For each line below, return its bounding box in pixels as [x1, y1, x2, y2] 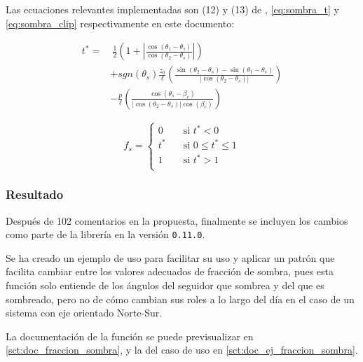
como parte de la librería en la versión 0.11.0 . [6, 227, 205, 242]
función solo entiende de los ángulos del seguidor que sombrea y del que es [6, 278, 324, 293]
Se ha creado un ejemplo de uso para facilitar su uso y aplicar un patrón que [6, 250, 335, 265]
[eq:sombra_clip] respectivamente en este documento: [6, 15, 235, 30]
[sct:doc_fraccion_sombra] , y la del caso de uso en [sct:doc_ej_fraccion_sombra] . [6, 342, 358, 357]
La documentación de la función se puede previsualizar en [6, 328, 254, 343]
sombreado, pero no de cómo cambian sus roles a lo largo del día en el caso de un [6, 291, 355, 306]
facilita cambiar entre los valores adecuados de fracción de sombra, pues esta [6, 264, 334, 279]
